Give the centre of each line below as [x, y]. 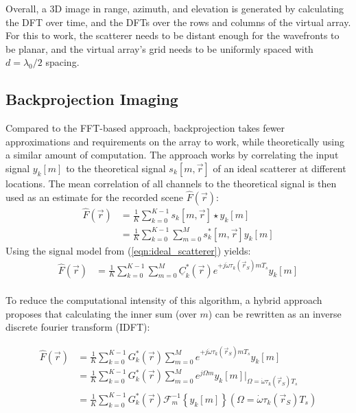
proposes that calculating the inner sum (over [101, 313]
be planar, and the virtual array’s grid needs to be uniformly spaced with [159, 48]
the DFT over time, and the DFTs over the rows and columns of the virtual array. [178, 22]
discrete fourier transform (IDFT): [78, 327]
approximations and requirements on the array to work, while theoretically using [175, 141]
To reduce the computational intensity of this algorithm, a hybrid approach [164, 300]
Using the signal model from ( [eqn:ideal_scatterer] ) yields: [128, 250]
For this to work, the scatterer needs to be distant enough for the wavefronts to [173, 35]
